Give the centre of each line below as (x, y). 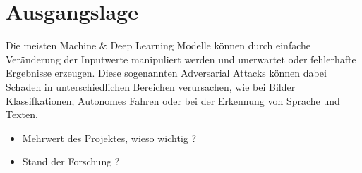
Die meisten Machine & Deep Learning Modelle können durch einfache (158, 45)
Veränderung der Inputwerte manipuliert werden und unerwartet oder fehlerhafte (181, 59)
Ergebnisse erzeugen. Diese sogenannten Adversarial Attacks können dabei (166, 73)
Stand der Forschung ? (71, 161)
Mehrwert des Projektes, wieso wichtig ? (109, 137)
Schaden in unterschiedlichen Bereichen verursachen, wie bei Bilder (151, 86)
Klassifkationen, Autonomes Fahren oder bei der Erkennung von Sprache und (173, 100)
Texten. (22, 114)
